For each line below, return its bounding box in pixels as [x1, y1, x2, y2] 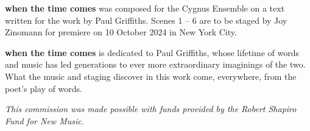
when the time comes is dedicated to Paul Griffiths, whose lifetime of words [5, 46, 299, 58]
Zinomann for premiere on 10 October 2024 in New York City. [5, 26, 237, 38]
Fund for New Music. [5, 114, 84, 127]
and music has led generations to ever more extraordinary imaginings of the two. [5, 58, 306, 71]
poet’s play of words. [5, 82, 82, 94]
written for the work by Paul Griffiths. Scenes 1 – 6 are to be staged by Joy [5, 13, 287, 26]
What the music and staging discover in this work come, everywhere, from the [5, 69, 297, 82]
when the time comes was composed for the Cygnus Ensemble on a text [5, 2, 285, 14]
